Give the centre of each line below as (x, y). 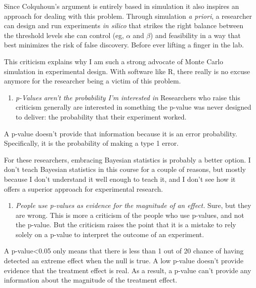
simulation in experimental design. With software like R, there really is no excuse (127, 71)
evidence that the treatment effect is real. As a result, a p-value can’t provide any (128, 270)
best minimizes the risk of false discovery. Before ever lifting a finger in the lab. (124, 45)
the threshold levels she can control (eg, (64, 35)
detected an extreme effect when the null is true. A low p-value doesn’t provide (124, 261)
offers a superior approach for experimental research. (84, 188)
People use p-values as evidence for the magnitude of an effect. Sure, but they (133, 205)
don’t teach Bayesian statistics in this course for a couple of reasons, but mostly (125, 169)
